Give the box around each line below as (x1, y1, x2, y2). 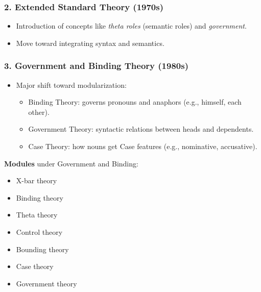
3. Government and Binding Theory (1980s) (4, 59, 188, 72)
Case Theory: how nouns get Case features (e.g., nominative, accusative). (28, 141, 257, 151)
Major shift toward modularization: (16, 79, 127, 90)
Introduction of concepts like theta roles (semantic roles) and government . (16, 20, 247, 31)
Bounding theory (16, 244, 69, 254)
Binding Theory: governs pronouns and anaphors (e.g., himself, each (28, 96, 242, 107)
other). (28, 106, 50, 117)
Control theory (16, 226, 63, 237)
